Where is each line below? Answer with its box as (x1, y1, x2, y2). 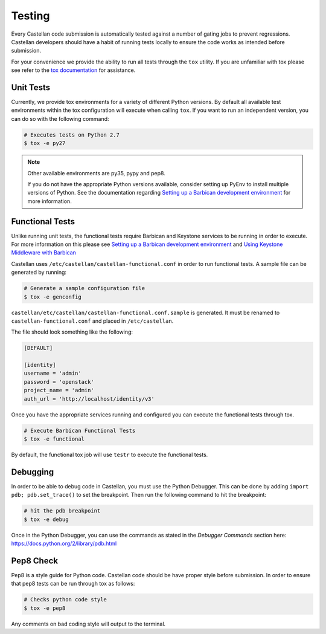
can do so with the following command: (11, 115, 109, 122)
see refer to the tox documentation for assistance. (11, 66, 136, 74)
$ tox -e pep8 (24, 604, 66, 612)
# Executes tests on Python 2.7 (24, 131, 120, 138)
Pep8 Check (11, 555, 59, 566)
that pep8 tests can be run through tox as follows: (11, 580, 135, 587)
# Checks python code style (24, 596, 107, 603)
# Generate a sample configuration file (24, 285, 145, 292)
